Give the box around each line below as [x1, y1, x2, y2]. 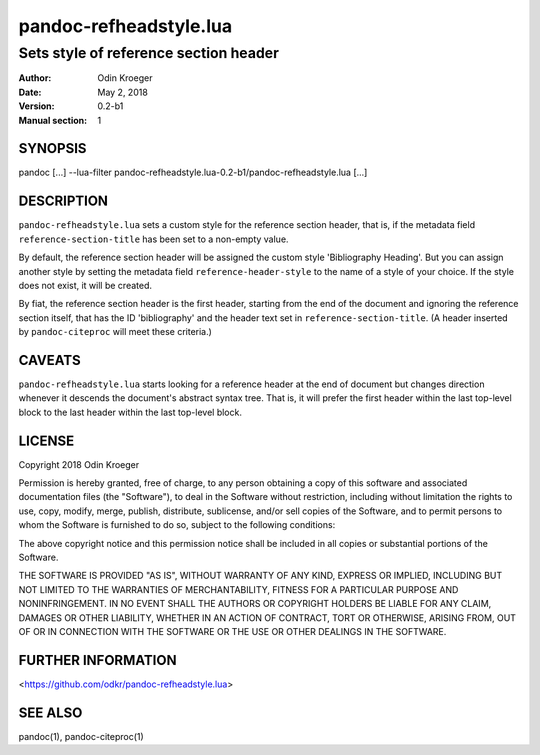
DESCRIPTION [18, 193, 109, 210]
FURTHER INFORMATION [18, 651, 177, 669]
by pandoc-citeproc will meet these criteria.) [18, 326, 212, 338]
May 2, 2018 [97, 86, 149, 98]
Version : [18, 100, 55, 112]
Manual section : [18, 114, 88, 126]
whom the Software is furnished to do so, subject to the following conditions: [18, 519, 336, 531]
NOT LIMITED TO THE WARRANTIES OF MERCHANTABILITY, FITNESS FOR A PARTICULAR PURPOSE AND [18, 583, 459, 595]
